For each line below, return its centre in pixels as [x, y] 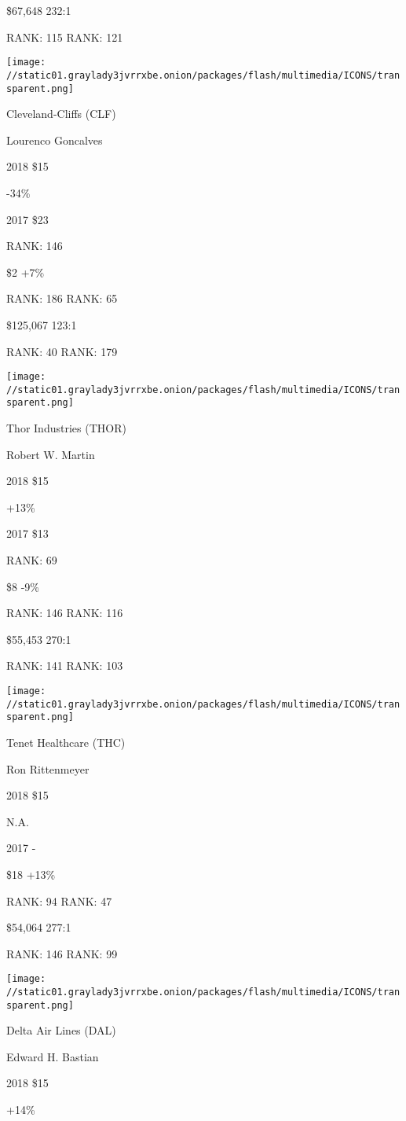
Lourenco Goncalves [55, 140]
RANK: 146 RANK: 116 [65, 613]
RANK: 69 [32, 560]
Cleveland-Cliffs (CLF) [61, 114]
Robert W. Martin [51, 454]
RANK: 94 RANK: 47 [59, 900]
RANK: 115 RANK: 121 [65, 37]
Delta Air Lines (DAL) [61, 1030]
